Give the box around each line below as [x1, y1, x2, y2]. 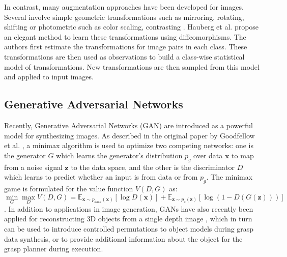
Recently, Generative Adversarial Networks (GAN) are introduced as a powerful [4, 120, 253, 130]
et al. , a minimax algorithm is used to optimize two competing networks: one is [4, 140, 253, 151]
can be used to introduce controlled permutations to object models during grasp [4, 223, 254, 234]
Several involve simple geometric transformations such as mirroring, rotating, [4, 11, 244, 22]
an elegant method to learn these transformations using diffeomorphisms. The [4, 31, 246, 42]
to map [232, 150, 254, 160]
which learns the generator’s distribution [56, 150, 183, 160]
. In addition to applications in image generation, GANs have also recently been [4, 203, 253, 214]
